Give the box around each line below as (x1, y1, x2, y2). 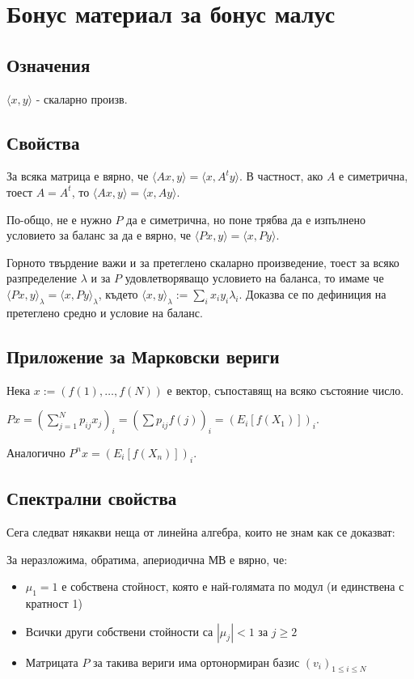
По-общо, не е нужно (6, 210, 112, 227)
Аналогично (6, 443, 65, 460)
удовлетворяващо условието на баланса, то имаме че (125, 269, 384, 286)
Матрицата (25, 653, 78, 670)
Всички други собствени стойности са (25, 622, 213, 639)
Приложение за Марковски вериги (6, 343, 280, 368)
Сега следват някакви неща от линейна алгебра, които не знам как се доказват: (6, 523, 395, 540)
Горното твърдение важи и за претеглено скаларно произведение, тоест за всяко (6, 253, 399, 270)
